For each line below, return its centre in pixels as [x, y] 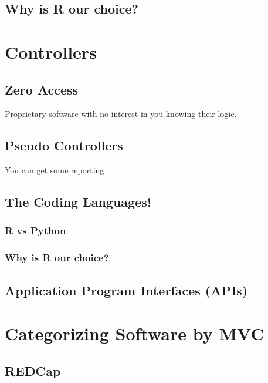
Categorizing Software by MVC [135, 333]
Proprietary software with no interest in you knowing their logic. [121, 114]
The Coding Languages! [78, 202]
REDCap [33, 370]
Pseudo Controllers [64, 145]
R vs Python [35, 231]
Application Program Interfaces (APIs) [126, 290]
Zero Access [42, 89]
